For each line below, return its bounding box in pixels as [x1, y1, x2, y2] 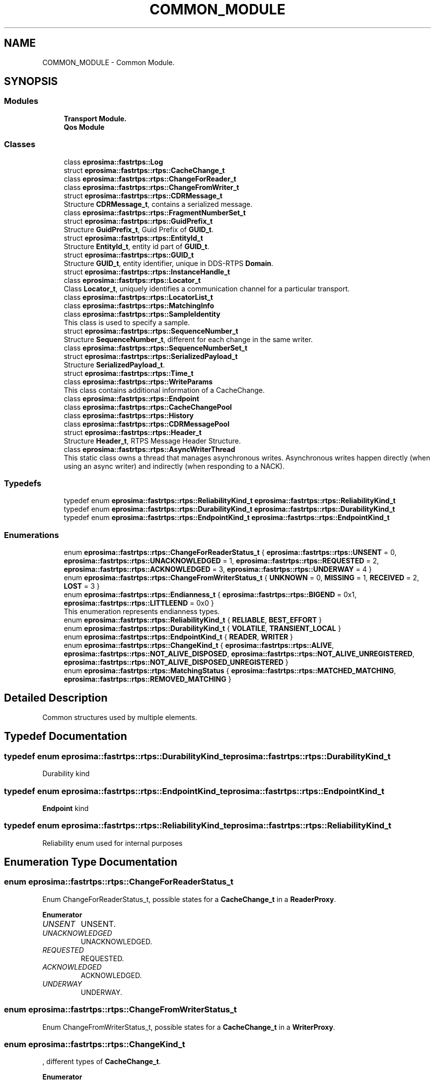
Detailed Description [4, 692, 108, 705]
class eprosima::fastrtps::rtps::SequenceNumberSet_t [64, 343, 248, 352]
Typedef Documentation [4, 730, 127, 743]
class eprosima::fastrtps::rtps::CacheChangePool [64, 402, 232, 411]
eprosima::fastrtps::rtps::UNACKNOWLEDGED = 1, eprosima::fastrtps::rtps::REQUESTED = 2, [64, 556, 379, 565]
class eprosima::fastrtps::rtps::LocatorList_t [64, 292, 213, 301]
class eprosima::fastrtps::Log [64, 157, 163, 166]
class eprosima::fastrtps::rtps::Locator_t [64, 275, 201, 284]
